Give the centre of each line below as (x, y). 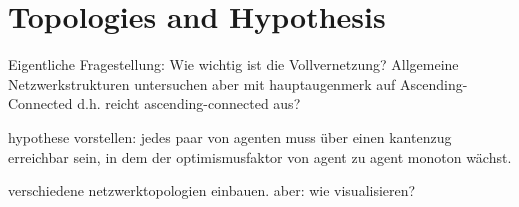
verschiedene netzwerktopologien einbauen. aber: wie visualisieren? (212, 190)
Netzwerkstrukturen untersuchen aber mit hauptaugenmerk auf (202, 83)
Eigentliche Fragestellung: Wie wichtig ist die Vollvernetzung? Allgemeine (233, 64)
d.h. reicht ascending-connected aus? (189, 103)
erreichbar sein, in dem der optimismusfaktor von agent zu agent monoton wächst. (260, 156)
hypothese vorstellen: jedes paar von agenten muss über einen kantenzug (230, 136)
